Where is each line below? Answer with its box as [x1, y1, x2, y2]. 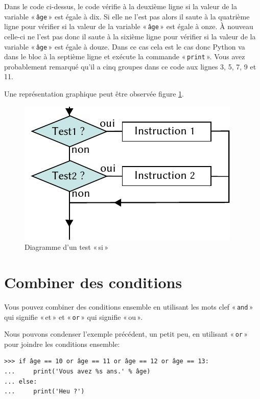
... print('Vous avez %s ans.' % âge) [4, 368, 151, 375]
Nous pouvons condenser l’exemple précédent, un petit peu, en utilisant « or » [4, 328, 248, 339]
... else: [4, 378, 37, 385]
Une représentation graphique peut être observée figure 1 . [4, 88, 184, 99]
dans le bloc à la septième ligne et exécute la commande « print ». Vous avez [4, 51, 245, 62]
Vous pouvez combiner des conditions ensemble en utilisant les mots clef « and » [4, 301, 253, 312]
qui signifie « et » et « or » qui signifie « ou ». [4, 311, 143, 322]
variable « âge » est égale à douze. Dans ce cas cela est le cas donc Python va [4, 41, 245, 52]
